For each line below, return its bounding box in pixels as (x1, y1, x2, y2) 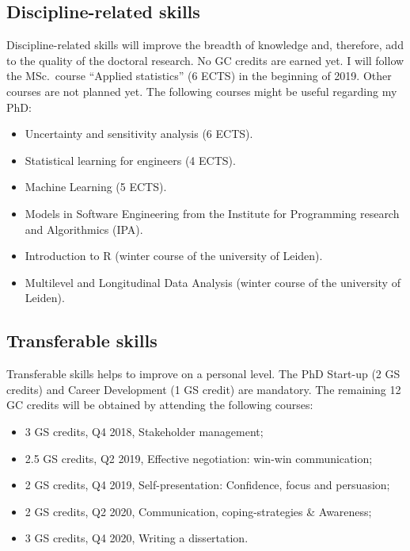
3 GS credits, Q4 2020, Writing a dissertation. (25, 530, 249, 546)
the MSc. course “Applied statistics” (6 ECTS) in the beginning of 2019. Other (6, 67, 392, 84)
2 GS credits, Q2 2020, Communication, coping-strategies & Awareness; (25, 503, 372, 519)
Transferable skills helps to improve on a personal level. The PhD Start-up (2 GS (6, 365, 401, 382)
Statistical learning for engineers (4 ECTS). (25, 151, 236, 168)
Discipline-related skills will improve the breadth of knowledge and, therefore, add (6, 36, 404, 53)
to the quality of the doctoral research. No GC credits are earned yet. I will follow (6, 52, 404, 68)
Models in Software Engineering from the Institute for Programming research (25, 205, 400, 221)
